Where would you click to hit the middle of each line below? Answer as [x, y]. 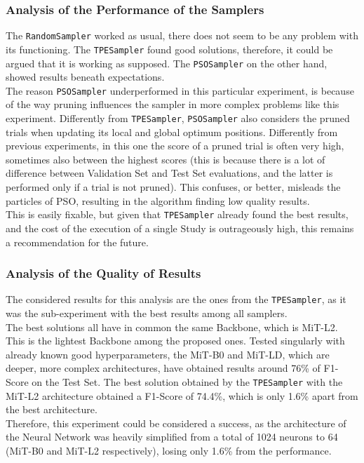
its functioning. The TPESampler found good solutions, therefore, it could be [169, 49]
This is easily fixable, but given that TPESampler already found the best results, [177, 214]
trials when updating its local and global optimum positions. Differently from [172, 132]
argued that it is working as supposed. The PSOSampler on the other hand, [167, 63]
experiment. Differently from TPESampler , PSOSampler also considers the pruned [178, 118]
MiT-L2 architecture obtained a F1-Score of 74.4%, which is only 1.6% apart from [182, 395]
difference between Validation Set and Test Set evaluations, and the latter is [169, 173]
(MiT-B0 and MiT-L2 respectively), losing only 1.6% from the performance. [169, 450]
